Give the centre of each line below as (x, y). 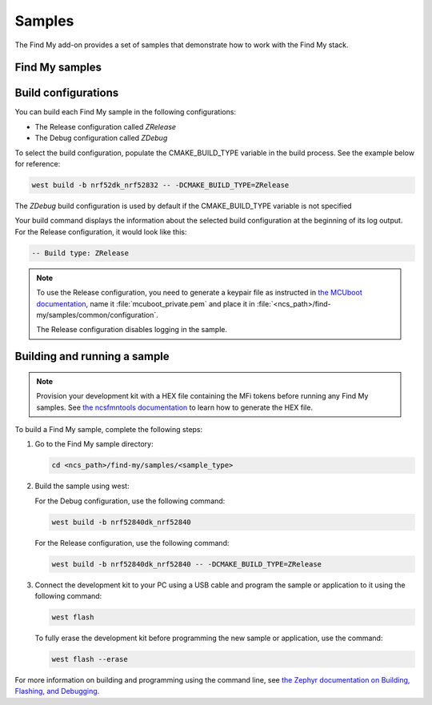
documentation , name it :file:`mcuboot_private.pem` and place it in (146, 303)
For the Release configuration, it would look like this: (101, 231)
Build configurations (67, 93)
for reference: (38, 164)
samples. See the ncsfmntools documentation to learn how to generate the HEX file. (175, 407)
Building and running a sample (92, 357)
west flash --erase (90, 659)
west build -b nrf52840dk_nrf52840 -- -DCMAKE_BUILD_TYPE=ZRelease (187, 564)
